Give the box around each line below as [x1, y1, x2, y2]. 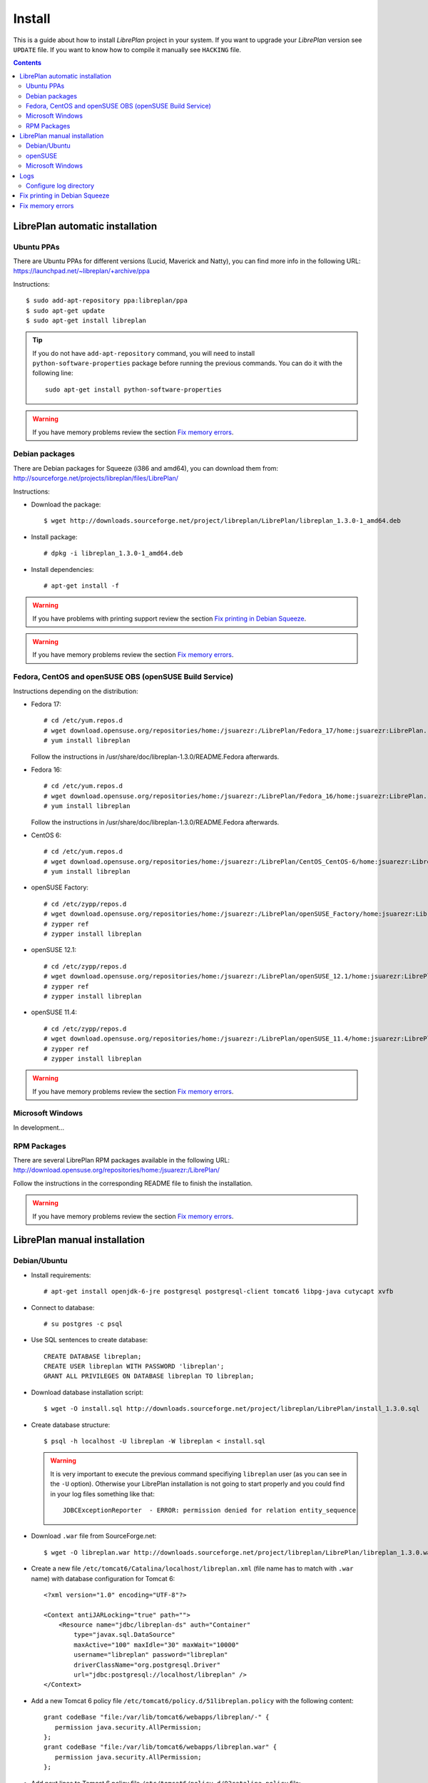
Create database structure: [31, 1420, 111, 1429]
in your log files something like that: [50, 1489, 155, 1498]
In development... [13, 1123, 64, 1132]
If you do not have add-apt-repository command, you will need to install [32, 349, 255, 357]
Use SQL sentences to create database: [31, 1336, 148, 1344]
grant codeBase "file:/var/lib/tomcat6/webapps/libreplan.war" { [44, 1743, 277, 1751]
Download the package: [31, 500, 101, 509]
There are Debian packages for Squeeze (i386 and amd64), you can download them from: [13, 464, 278, 472]
